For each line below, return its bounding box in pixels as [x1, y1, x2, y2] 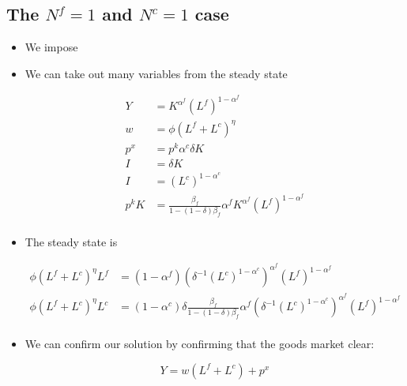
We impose [24, 39, 78, 55]
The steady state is [24, 233, 118, 249]
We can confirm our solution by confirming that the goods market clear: [24, 335, 375, 352]
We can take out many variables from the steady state [24, 65, 288, 81]
